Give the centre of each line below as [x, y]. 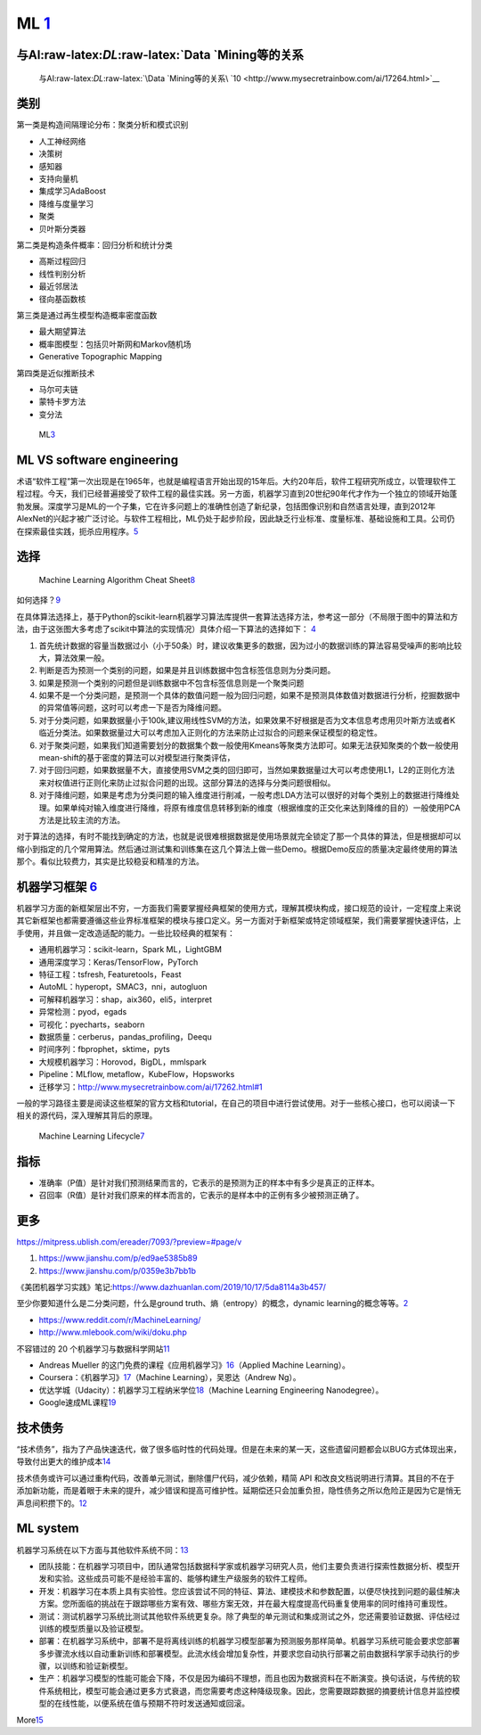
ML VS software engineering [97, 460]
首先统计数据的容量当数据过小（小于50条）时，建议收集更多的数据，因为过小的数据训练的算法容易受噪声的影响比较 [250, 645]
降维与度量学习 [66, 203]
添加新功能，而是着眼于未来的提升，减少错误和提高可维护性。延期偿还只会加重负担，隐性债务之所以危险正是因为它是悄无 [239, 1491]
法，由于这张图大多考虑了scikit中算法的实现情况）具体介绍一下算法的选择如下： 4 [166, 629]
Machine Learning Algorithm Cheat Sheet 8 [117, 580]
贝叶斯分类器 [62, 228]
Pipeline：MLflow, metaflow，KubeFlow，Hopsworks [137, 1074]
